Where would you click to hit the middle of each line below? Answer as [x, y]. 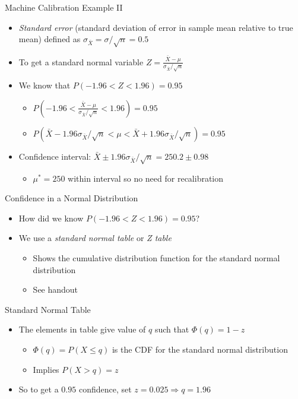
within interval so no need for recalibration [146, 178]
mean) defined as [50, 39]
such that [172, 329]
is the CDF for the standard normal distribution [200, 349]
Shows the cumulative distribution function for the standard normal [156, 258]
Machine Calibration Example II [64, 7]
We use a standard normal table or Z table [95, 238]
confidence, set [105, 389]
